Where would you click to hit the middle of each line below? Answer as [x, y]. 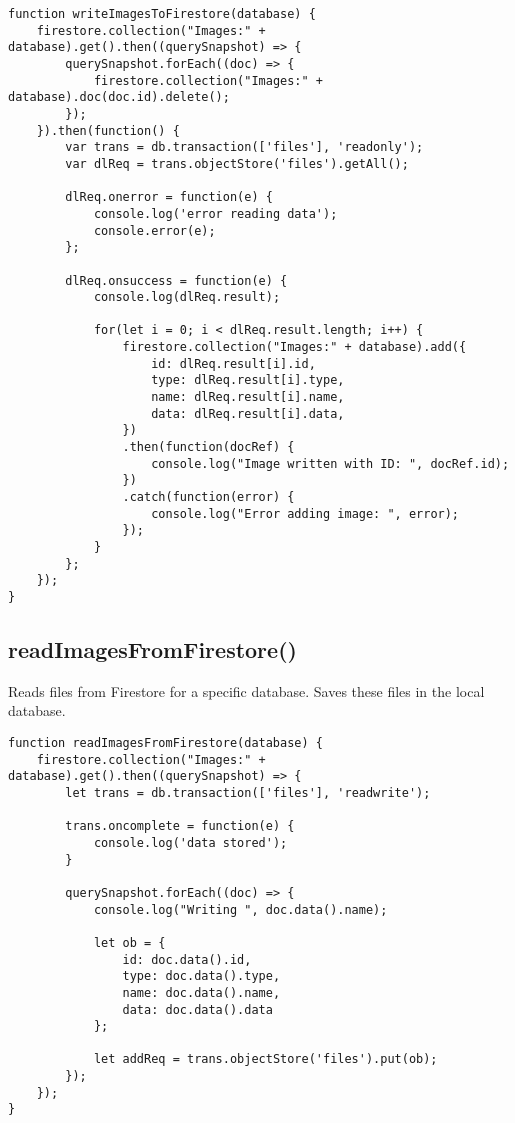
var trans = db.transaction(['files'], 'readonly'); [244, 147]
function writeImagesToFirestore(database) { [162, 14]
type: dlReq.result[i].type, [248, 380]
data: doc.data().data [197, 1009]
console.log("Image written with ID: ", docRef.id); [330, 463]
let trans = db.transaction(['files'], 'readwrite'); [248, 792]
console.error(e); [154, 230]
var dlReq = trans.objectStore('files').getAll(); [237, 163]
